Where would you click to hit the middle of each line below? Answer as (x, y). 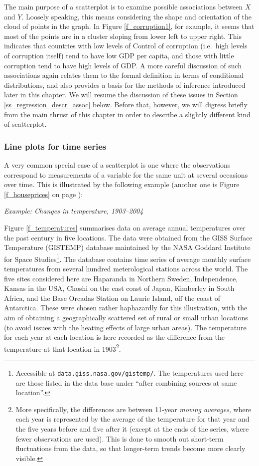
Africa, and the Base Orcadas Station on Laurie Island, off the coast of (112, 298)
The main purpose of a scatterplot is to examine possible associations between (123, 6)
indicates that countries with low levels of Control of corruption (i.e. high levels (126, 46)
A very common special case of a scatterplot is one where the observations (117, 164)
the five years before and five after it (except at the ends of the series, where (132, 428)
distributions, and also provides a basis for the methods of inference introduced (125, 85)
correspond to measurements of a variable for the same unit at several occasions (126, 174)
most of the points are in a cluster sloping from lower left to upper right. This (123, 36)
